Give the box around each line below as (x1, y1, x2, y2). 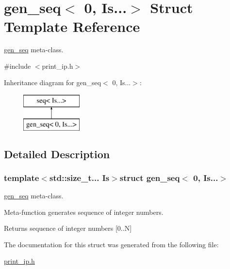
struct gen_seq (119, 171, 180, 183)
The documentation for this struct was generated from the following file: (4, 239, 219, 250)
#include (4, 60, 31, 71)
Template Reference (4, 16, 140, 36)
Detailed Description (4, 146, 110, 161)
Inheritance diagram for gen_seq (4, 77, 101, 87)
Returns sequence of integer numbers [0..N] (4, 223, 132, 233)
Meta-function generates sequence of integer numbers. (4, 207, 164, 217)
